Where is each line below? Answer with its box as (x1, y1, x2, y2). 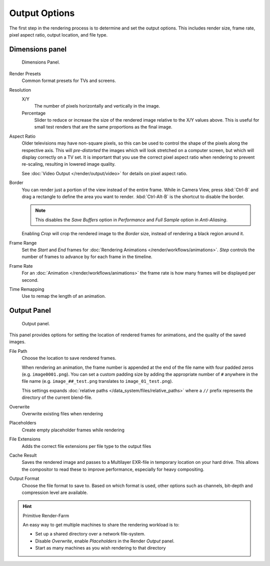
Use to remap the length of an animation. (21, 293, 106, 299)
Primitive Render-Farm (22, 512, 69, 518)
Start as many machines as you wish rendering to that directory (35, 545, 166, 551)
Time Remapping (9, 286, 44, 292)
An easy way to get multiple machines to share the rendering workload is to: (22, 522, 179, 528)
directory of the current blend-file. (21, 394, 92, 400)
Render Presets (9, 71, 41, 77)
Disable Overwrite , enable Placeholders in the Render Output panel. (35, 538, 175, 544)
